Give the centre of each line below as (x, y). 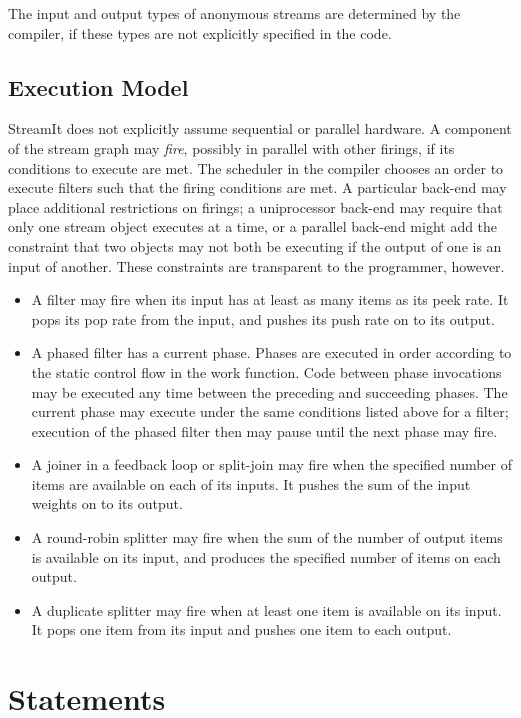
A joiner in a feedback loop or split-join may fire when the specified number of (272, 464)
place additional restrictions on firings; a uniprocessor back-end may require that (255, 206)
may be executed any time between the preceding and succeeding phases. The (269, 391)
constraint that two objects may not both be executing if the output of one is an (255, 245)
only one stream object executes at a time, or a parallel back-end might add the (253, 226)
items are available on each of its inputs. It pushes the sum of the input (251, 483)
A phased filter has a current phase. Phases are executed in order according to (271, 352)
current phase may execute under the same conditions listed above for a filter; (270, 411)
